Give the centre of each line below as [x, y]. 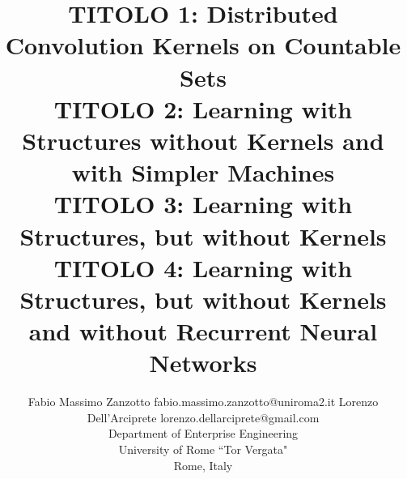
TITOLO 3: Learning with [203, 204]
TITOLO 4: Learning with [203, 267]
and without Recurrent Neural [203, 331]
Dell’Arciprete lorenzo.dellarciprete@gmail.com [203, 417]
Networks [203, 363]
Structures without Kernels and [203, 140]
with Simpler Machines [203, 172]
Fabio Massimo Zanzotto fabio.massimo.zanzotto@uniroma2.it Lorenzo [203, 402]
